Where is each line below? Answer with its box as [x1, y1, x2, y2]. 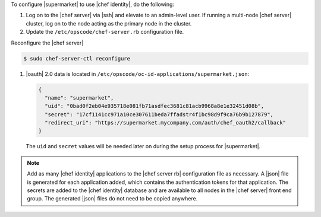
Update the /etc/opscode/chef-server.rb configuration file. [26, 28, 184, 36]
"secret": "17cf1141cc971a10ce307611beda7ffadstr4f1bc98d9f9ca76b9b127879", [45, 111, 273, 118]
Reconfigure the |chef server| [11, 39, 84, 46]
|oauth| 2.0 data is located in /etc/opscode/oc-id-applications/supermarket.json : [26, 70, 250, 77]
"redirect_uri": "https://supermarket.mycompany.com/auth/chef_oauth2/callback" [45, 119, 287, 126]
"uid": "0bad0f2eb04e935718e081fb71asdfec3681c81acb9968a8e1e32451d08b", [45, 103, 265, 110]
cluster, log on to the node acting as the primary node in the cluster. [26, 20, 192, 27]
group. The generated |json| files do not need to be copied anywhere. [27, 195, 198, 202]
